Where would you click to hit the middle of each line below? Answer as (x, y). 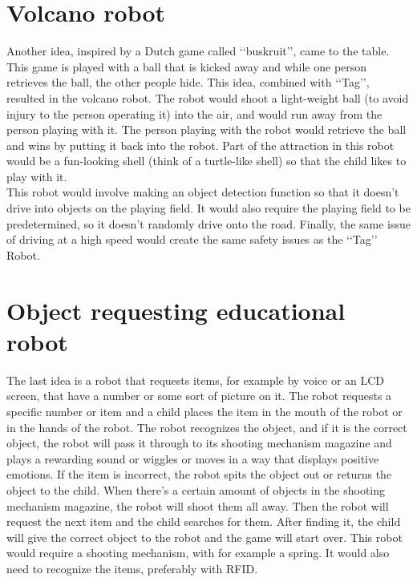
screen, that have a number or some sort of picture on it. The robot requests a (199, 396)
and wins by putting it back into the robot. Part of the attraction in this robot (200, 145)
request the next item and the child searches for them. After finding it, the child (204, 521)
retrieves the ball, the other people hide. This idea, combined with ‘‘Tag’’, (188, 82)
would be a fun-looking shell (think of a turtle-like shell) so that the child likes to (206, 161)
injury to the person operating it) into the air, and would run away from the (194, 113)
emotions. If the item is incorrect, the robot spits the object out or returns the (199, 474)
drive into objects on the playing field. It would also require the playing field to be (208, 208)
